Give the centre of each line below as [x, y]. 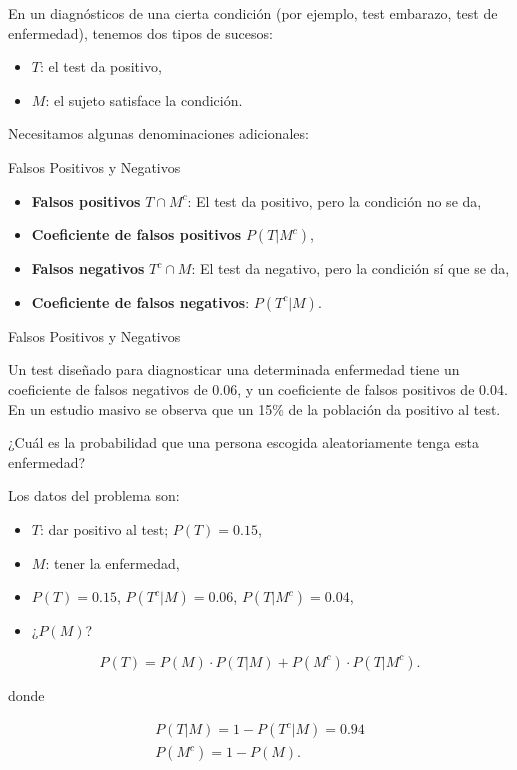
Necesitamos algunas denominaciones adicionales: [158, 133]
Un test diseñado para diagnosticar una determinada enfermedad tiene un [234, 369]
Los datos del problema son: [94, 495]
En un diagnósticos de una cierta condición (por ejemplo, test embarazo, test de [253, 13]
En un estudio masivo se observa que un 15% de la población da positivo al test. [254, 408]
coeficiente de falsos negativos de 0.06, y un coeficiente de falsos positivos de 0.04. [258, 388]
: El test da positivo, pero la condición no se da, [334, 200]
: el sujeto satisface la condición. [144, 99]
